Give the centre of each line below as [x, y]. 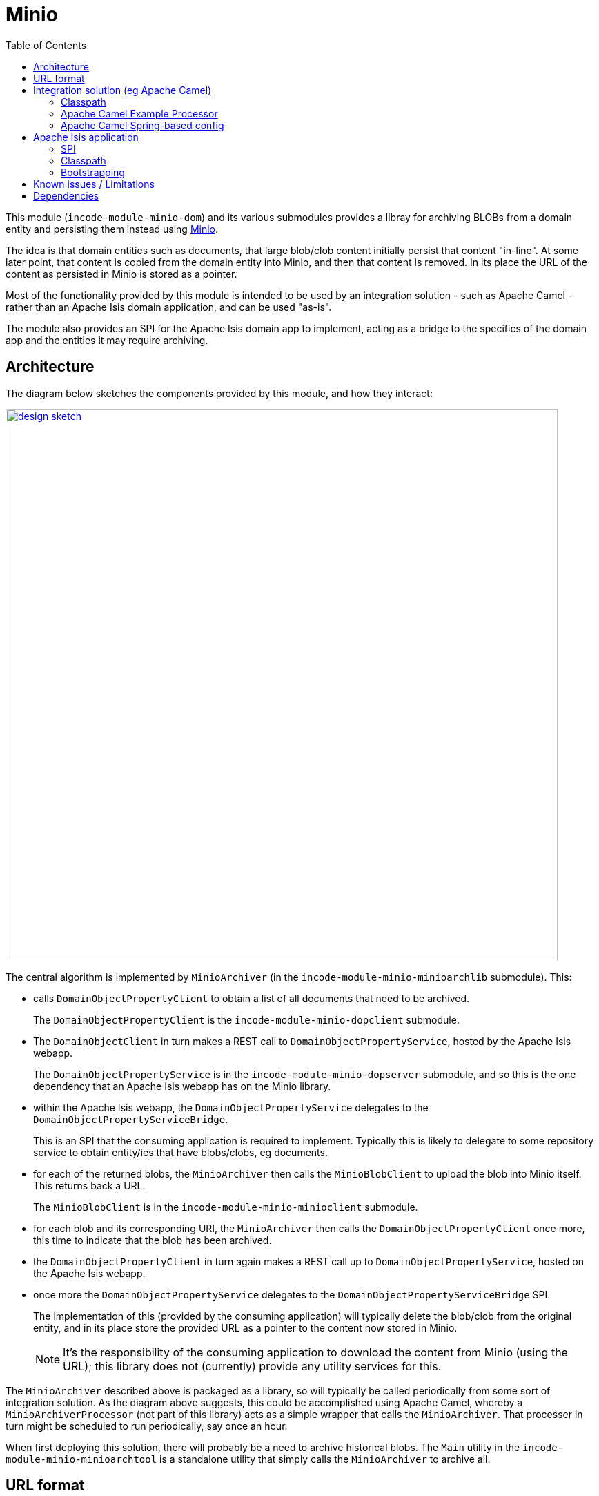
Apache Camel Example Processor [139, 113]
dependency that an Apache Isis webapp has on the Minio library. [182, 1086]
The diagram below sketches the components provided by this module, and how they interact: [219, 393]
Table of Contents [46, 45]
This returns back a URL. [89, 1185]
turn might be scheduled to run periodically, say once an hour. [147, 1426]
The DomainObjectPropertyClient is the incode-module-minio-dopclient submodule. [246, 1019]
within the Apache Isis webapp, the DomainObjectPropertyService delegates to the [231, 1107]
